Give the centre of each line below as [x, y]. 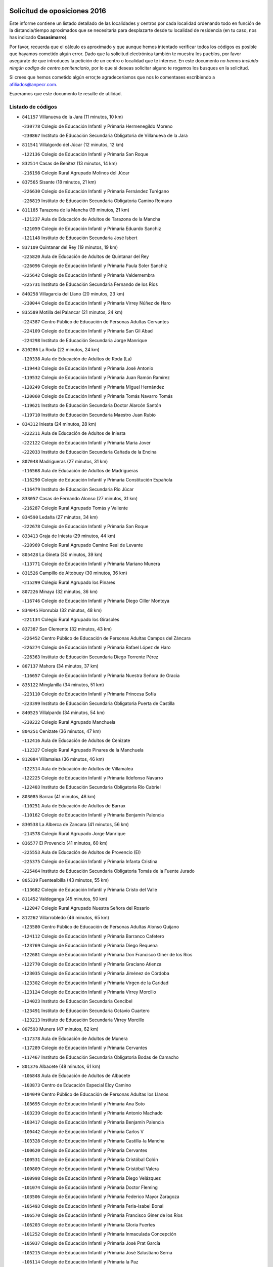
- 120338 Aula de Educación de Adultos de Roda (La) [77, 359]
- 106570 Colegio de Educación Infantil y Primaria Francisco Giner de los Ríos [102, 1215]
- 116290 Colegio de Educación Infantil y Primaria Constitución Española [97, 480]
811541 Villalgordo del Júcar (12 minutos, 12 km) [73, 145]
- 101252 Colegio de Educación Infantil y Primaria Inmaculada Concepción [99, 1234]
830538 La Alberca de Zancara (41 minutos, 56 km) [75, 824]
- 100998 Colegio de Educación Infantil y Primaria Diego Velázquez [92, 1178]
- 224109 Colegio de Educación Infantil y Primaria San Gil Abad [87, 331]
